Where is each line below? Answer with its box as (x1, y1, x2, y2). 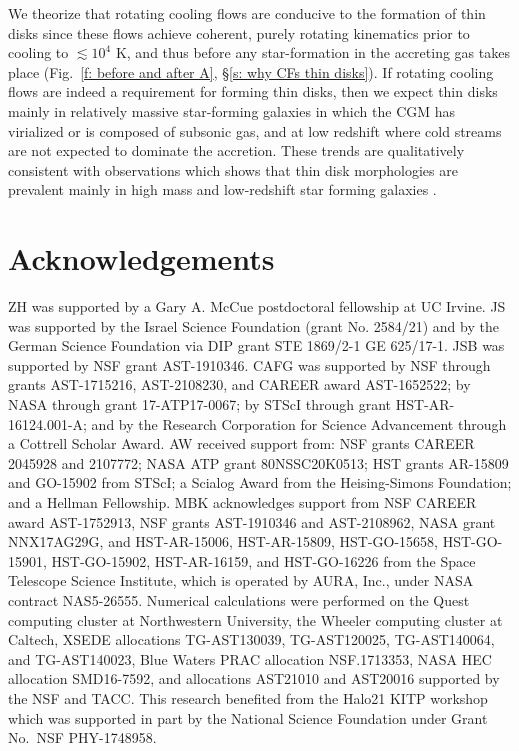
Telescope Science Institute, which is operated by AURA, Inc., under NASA (8, 570, 474, 591)
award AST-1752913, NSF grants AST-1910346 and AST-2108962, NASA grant (8, 511, 496, 532)
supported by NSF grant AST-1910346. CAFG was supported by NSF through (8, 354, 491, 375)
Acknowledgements (8, 238, 275, 279)
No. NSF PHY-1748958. (8, 727, 157, 748)
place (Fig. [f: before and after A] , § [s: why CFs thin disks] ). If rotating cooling (8, 61, 494, 82)
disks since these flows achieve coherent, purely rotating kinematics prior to (8, 22, 470, 43)
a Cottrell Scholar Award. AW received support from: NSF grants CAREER (8, 433, 475, 454)
